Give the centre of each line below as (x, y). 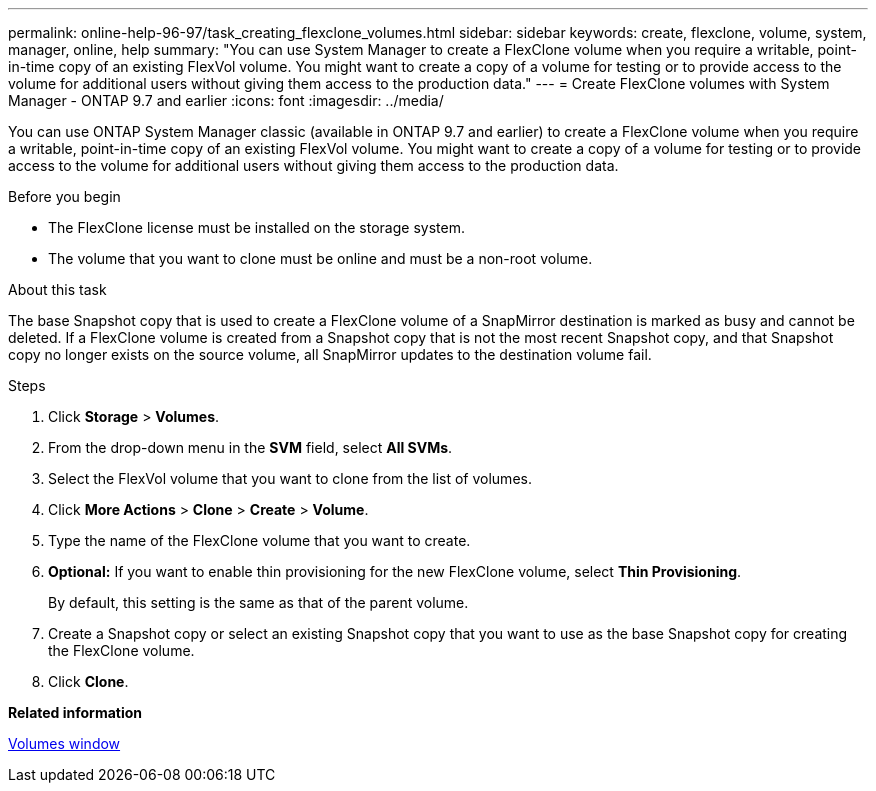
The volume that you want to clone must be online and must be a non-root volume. (320, 258)
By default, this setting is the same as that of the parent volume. (258, 602)
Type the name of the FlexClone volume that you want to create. (259, 540)
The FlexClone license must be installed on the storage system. (256, 227)
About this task (57, 289)
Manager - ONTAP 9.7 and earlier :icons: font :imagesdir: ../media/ (226, 100)
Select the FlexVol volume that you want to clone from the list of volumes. (290, 478)
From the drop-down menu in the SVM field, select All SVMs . (250, 447)
